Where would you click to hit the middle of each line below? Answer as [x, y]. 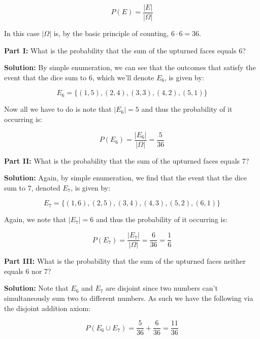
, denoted [46, 187]
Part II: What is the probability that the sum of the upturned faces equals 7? [127, 160]
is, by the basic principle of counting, [111, 33]
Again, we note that [35, 219]
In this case [22, 33]
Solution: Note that [36, 288]
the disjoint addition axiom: [47, 308]
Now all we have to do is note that [58, 109]
